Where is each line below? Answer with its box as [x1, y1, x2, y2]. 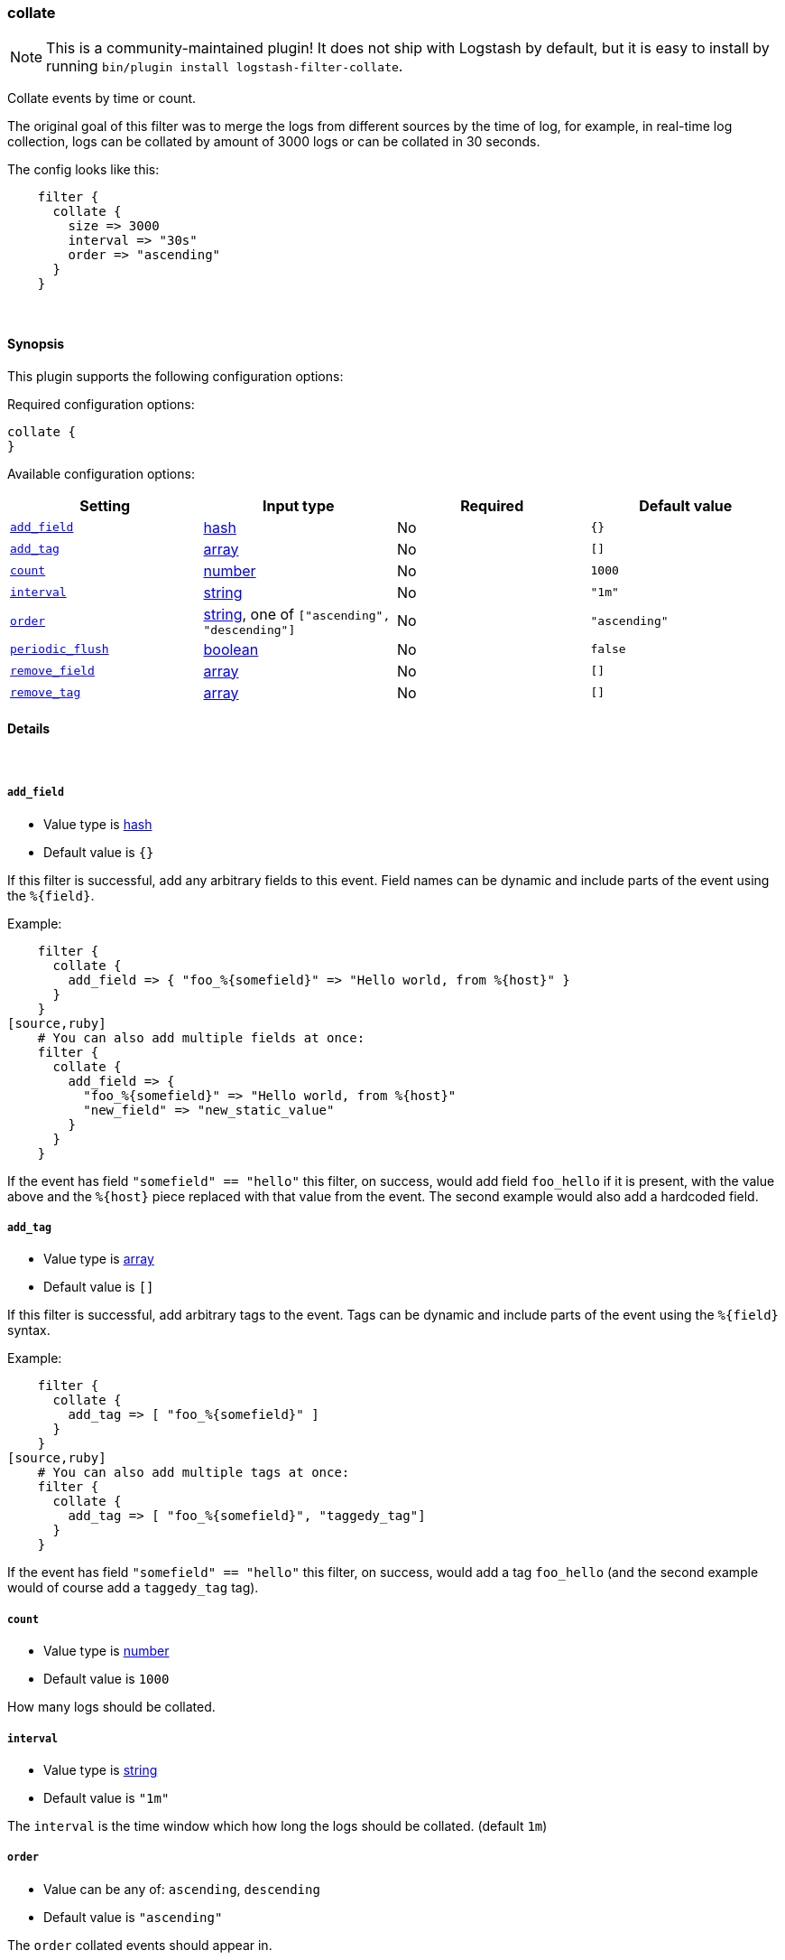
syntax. [7, 1322, 51, 1339]
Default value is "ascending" [43, 1909, 223, 1925]
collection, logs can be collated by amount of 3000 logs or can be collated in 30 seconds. [7, 134, 540, 150]
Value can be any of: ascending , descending [43, 1881, 320, 1897]
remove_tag [10, 686, 81, 700]
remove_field [10, 664, 95, 678]
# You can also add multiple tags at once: [37, 1465, 350, 1480]
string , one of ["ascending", [203, 604, 391, 623]
